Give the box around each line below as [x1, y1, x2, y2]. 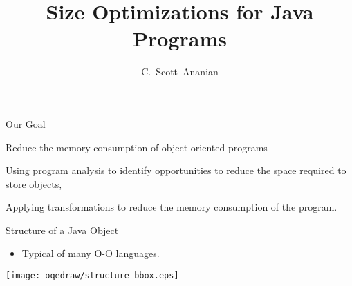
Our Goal [6, 116, 46, 131]
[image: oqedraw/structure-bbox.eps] [6, 271, 179, 281]
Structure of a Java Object [6, 222, 119, 237]
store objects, [6, 176, 62, 191]
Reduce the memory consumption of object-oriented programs [6, 140, 268, 154]
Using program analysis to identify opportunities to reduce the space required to [6, 163, 346, 178]
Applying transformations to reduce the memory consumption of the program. [6, 200, 337, 214]
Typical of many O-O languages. [21, 246, 160, 260]
